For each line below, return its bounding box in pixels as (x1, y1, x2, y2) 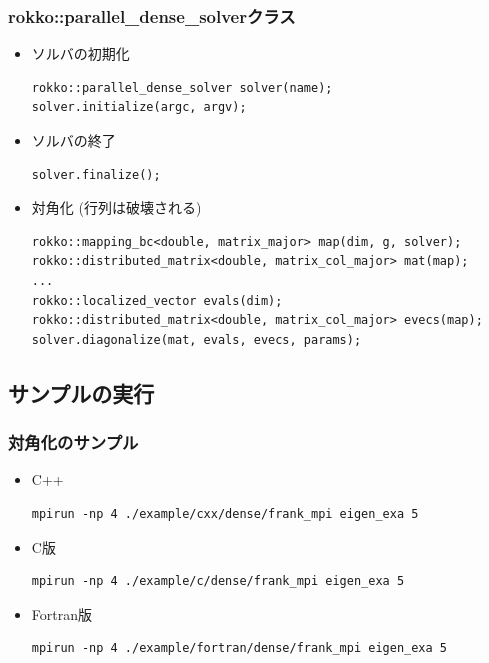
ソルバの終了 (31, 130, 116, 150)
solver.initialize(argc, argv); (31, 100, 247, 115)
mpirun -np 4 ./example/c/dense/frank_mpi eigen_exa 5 (31, 574, 405, 589)
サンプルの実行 (8, 377, 155, 408)
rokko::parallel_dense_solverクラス (8, 3, 296, 28)
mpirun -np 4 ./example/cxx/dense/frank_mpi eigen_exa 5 (31, 506, 419, 521)
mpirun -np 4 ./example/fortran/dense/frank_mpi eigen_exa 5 (31, 641, 448, 656)
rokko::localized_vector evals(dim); (31, 293, 283, 308)
